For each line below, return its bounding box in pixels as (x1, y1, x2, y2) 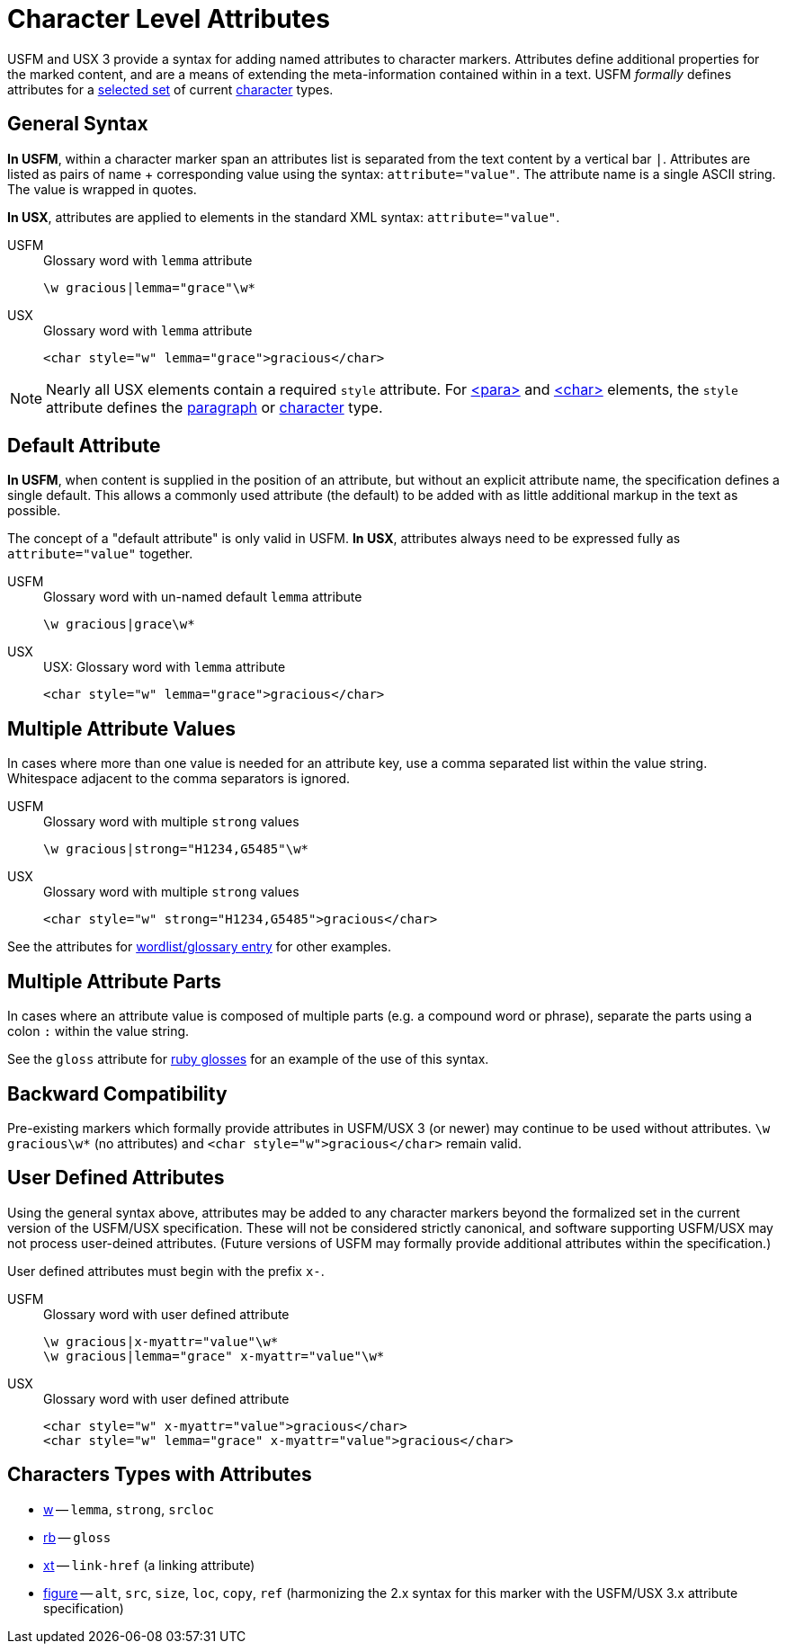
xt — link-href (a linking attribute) (43, 1557, 255, 1573)
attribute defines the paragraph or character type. (46, 397, 383, 416)
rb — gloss (43, 1529, 112, 1545)
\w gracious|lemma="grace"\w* (43, 280, 256, 295)
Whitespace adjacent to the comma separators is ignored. (7, 771, 351, 787)
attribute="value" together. (7, 546, 193, 562)
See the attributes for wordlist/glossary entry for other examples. (7, 939, 391, 955)
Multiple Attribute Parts (7, 969, 222, 993)
